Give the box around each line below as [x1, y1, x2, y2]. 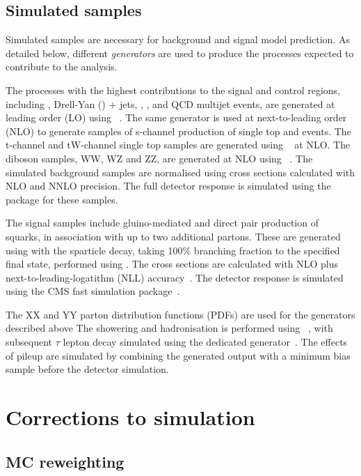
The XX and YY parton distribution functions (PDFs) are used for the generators [6, 307, 355, 321]
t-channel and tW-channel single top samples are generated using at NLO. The [6, 137, 351, 152]
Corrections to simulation [6, 403, 255, 431]
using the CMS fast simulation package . [6, 284, 180, 298]
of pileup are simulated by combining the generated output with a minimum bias [6, 348, 351, 362]
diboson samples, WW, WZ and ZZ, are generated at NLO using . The [6, 151, 313, 165]
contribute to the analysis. [6, 59, 118, 74]
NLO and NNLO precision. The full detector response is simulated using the [6, 178, 331, 193]
